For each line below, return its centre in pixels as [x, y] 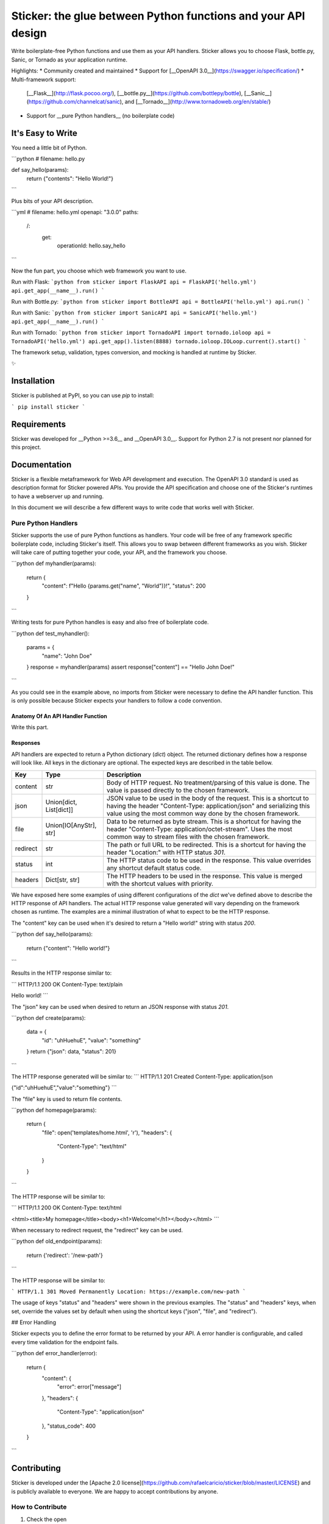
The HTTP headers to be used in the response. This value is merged [205, 876]
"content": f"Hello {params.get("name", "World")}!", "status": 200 [124, 586]
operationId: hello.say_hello [91, 246]
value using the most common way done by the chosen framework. [203, 813]
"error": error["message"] [89, 1387]
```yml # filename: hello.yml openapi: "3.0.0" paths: [75, 212]
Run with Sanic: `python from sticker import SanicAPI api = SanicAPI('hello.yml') [134, 313]
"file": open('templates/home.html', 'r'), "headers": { [107, 1132]
